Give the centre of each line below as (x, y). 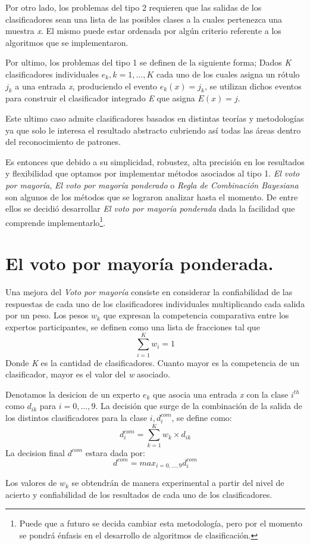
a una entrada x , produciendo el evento (86, 86)
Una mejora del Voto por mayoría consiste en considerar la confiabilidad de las (149, 292)
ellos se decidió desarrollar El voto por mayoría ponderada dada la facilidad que (150, 208)
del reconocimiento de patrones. (63, 142)
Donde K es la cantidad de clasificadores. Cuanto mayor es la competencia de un (152, 362)
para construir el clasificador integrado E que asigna (100, 98)
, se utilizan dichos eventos (253, 86)
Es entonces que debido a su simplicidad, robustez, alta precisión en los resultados (155, 161)
